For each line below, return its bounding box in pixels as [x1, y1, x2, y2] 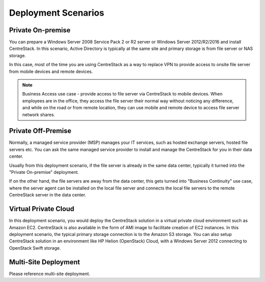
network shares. [22, 112, 55, 117]
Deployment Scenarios [9, 7, 105, 18]
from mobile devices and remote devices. [9, 69, 93, 74]
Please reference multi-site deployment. [9, 271, 90, 277]
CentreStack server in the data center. [9, 192, 86, 198]
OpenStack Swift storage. [9, 245, 61, 251]
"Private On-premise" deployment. [9, 169, 79, 175]
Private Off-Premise [9, 127, 72, 135]
